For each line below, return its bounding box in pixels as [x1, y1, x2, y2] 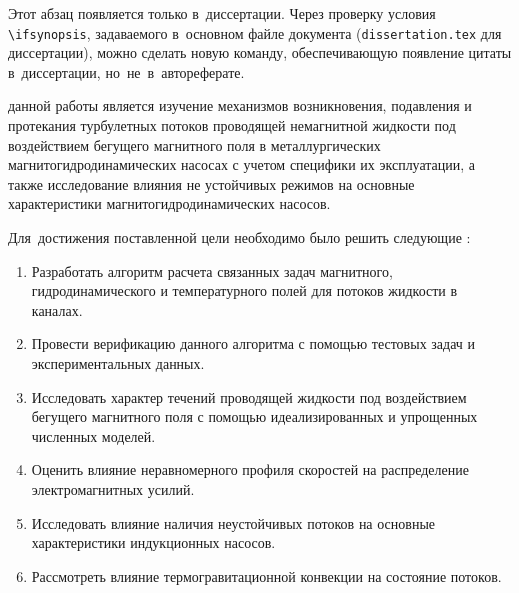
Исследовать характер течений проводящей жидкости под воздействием [31, 386, 467, 407]
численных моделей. [31, 425, 156, 446]
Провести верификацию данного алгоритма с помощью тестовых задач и [31, 333, 476, 354]
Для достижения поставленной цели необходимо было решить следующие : [8, 227, 471, 247]
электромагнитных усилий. [31, 478, 195, 499]
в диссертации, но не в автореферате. [8, 61, 245, 82]
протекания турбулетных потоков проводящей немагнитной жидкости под [8, 115, 456, 136]
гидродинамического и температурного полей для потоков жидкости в [31, 280, 458, 301]
